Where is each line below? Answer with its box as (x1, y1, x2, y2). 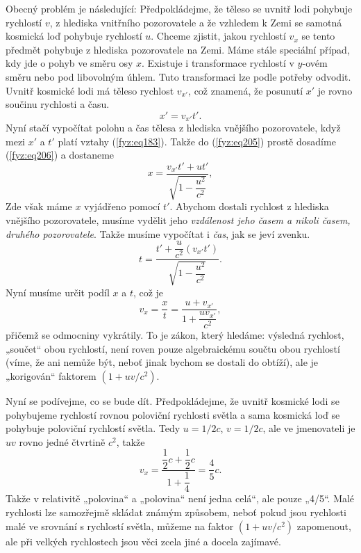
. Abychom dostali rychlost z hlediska (169, 199, 329, 214)
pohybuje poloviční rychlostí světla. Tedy (6, 421, 180, 435)
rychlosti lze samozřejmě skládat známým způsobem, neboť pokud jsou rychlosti (6, 505, 346, 520)
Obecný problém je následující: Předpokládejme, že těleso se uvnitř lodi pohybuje (6, 1, 353, 15)
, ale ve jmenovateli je (262, 421, 355, 435)
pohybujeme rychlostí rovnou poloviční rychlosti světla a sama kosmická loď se (6, 407, 340, 422)
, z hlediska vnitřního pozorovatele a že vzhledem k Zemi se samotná (49, 15, 342, 29)
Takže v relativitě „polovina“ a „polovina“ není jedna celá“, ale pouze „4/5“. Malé (6, 491, 355, 506)
